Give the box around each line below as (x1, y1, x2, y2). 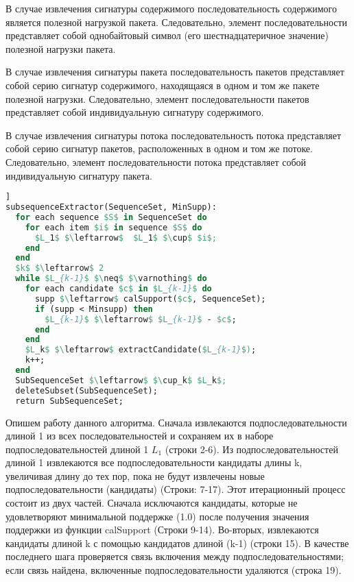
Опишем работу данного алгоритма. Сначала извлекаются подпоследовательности (5, 415, 347, 429)
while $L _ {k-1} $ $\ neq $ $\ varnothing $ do (15, 274, 207, 284)
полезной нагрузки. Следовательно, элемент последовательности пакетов (5, 91, 309, 106)
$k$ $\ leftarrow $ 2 (15, 263, 104, 274)
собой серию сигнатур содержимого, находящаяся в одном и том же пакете (5, 77, 320, 92)
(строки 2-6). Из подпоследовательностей (165, 441, 338, 456)
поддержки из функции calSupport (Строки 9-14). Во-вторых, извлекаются (5, 522, 319, 537)
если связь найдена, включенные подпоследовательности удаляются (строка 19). (5, 563, 342, 577)
